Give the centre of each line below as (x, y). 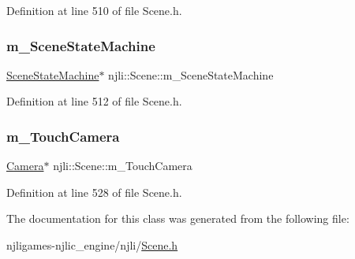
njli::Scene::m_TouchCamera (123, 166)
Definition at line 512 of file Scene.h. (94, 101)
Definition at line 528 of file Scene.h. (94, 192)
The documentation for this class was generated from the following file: (178, 218)
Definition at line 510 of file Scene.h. (94, 10)
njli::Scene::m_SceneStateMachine (191, 74)
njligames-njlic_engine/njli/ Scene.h (92, 245)
